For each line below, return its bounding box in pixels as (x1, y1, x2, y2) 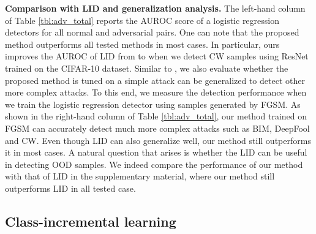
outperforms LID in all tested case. (5, 181, 136, 194)
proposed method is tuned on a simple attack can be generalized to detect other (5, 74, 305, 86)
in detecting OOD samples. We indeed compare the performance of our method (5, 157, 303, 170)
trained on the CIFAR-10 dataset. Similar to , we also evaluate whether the (5, 61, 288, 74)
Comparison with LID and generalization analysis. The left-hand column (5, 2, 306, 14)
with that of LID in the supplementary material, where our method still (5, 170, 275, 183)
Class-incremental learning (5, 211, 176, 230)
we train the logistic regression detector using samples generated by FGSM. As (5, 97, 301, 110)
